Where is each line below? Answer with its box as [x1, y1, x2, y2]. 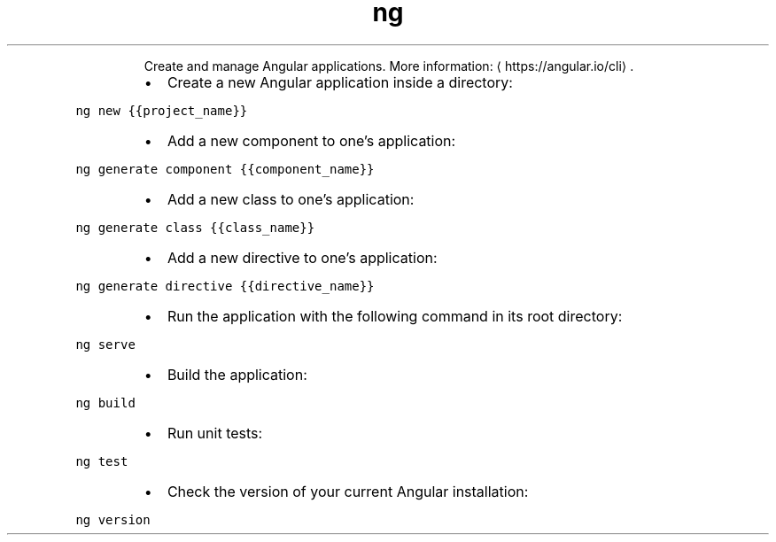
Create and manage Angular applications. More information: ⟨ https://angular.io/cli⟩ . [144, 58, 634, 74]
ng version [75, 512, 151, 527]
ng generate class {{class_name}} [75, 220, 315, 235]
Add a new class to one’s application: [167, 190, 415, 208]
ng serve [75, 337, 136, 352]
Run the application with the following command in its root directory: [167, 306, 623, 325]
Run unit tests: [167, 423, 263, 442]
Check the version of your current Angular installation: [167, 482, 529, 500]
